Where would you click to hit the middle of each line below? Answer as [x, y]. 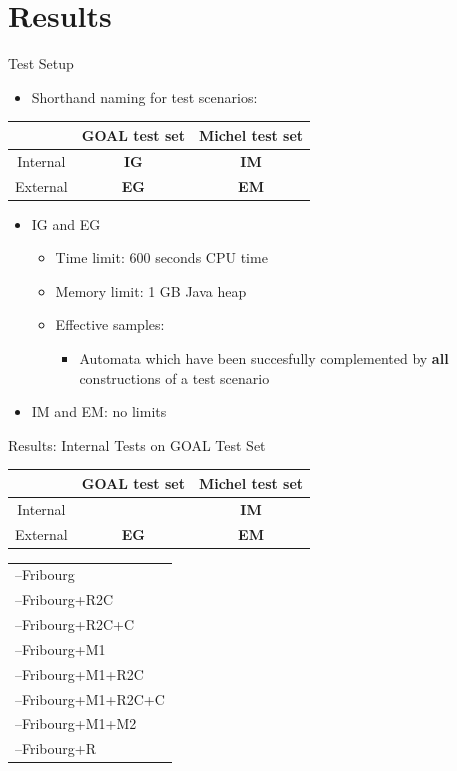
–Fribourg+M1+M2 [76, 723]
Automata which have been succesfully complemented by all [264, 357]
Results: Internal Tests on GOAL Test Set [137, 444]
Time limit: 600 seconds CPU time [161, 257]
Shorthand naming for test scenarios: [144, 96]
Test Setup [41, 63]
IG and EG [66, 223]
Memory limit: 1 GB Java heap [151, 290]
